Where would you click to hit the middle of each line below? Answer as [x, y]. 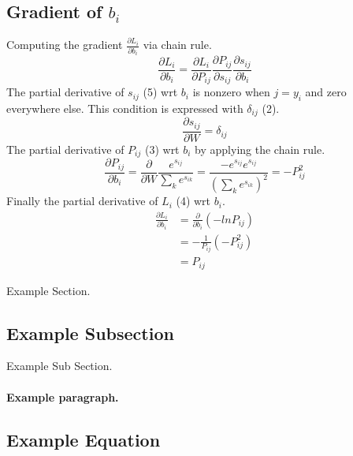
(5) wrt [160, 92]
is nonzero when [231, 92]
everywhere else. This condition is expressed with [125, 108]
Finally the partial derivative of [82, 201]
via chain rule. [177, 45]
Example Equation [84, 439]
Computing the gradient [65, 45]
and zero [326, 92]
